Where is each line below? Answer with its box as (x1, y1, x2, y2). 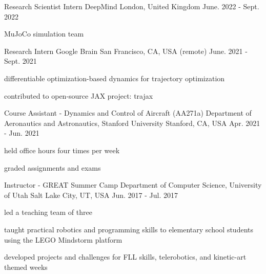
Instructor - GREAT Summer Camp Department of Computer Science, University (4, 179, 262, 190)
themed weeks (4, 261, 48, 272)
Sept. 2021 (4, 56, 37, 66)
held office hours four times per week (4, 144, 120, 155)
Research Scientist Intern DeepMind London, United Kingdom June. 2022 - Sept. (4, 1, 259, 11)
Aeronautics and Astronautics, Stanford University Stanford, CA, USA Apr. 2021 (4, 117, 260, 128)
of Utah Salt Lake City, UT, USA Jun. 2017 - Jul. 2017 (4, 189, 178, 200)
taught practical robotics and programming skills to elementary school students (4, 224, 253, 234)
